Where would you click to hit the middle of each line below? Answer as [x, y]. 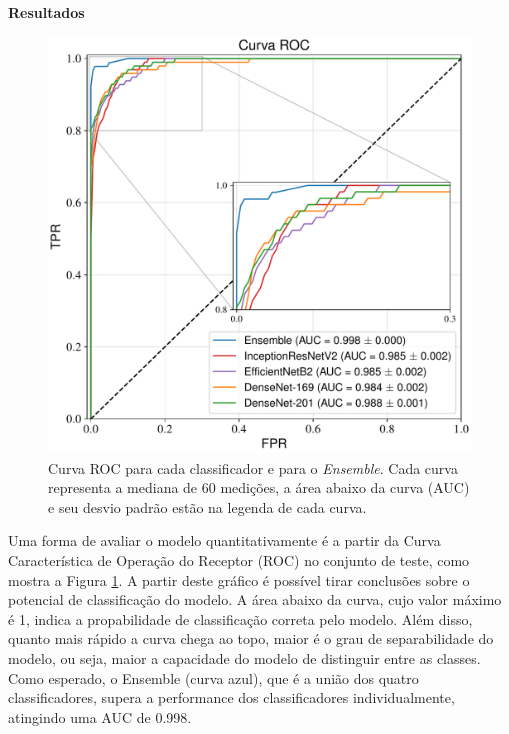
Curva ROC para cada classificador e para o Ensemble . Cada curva [253, 467]
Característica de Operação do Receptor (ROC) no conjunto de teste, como [239, 559]
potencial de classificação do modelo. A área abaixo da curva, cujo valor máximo [255, 599]
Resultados [46, 12]
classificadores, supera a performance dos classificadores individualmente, [231, 697]
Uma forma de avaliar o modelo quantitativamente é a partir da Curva [224, 540]
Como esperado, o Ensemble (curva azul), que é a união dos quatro [213, 677]
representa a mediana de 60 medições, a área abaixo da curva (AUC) [259, 487]
